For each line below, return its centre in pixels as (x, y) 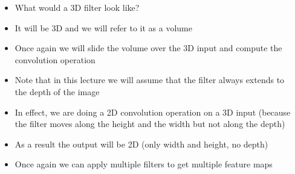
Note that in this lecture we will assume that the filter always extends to (150, 80)
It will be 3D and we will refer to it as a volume (103, 27)
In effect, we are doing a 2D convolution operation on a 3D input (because (153, 112)
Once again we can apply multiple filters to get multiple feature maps (144, 164)
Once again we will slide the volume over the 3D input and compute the (148, 48)
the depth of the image (57, 91)
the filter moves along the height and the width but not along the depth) (150, 124)
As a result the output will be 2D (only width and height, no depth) (141, 144)
